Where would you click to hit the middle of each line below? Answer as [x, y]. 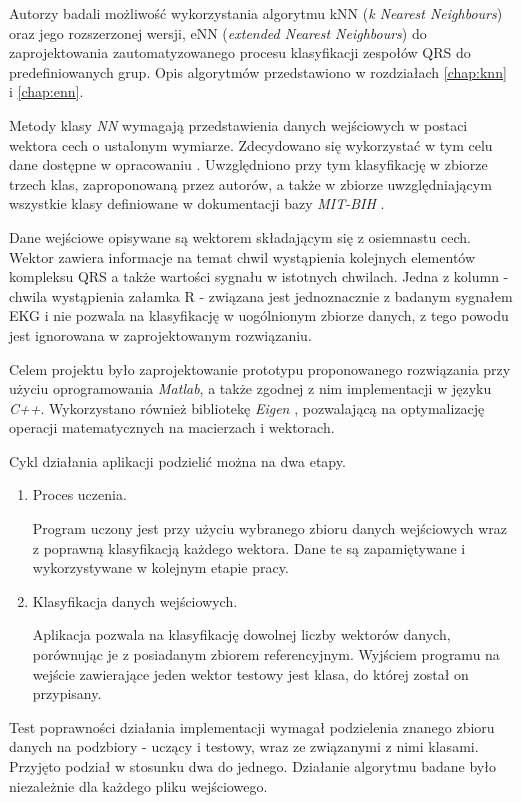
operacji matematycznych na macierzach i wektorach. [172, 427]
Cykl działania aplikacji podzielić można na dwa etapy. [177, 460]
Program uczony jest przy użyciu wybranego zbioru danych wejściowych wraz [270, 528]
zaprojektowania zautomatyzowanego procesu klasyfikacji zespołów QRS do [240, 52]
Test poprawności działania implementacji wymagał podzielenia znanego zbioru [252, 726]
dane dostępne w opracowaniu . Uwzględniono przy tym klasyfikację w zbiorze [248, 164]
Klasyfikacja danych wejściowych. [135, 600]
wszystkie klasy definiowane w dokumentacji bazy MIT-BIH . [197, 203]
